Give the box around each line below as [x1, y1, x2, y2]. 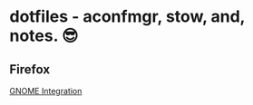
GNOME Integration [9, 86, 83, 96]
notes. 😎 [9, 25, 79, 46]
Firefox [9, 62, 51, 77]
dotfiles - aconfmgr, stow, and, [9, 6, 246, 27]
